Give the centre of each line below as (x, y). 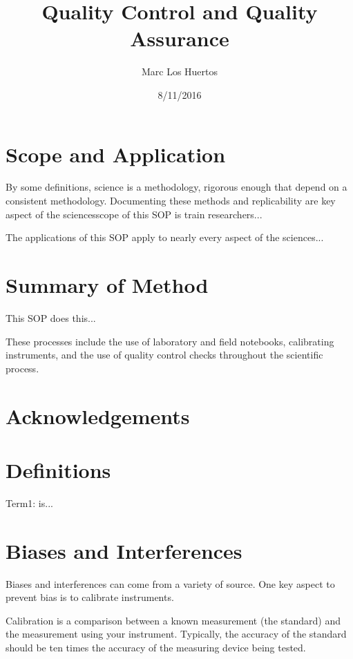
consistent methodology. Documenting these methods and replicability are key (171, 201)
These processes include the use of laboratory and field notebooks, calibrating (170, 341)
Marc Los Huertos (180, 71)
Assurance (180, 38)
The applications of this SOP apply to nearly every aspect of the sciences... (165, 237)
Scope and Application (116, 154)
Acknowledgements (98, 416)
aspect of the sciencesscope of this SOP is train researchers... (134, 214)
